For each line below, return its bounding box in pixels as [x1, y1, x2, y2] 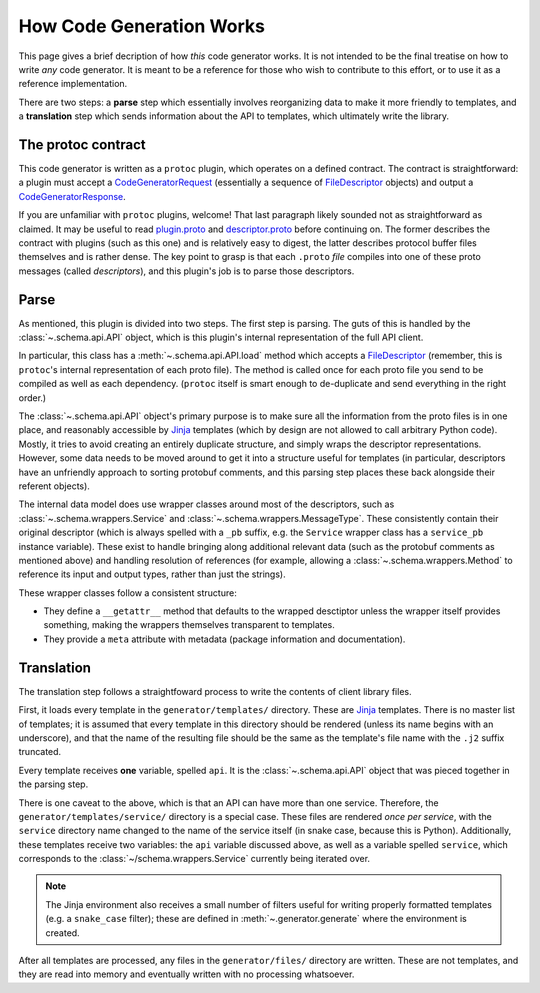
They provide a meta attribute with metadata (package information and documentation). [43, 633, 406, 645]
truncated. [18, 746, 62, 758]
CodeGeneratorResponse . [18, 190, 127, 202]
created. [45, 926, 80, 939]
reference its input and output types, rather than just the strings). [18, 568, 286, 580]
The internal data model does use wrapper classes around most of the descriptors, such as [18, 498, 395, 510]
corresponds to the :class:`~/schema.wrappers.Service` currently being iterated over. [18, 853, 370, 865]
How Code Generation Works [18, 15, 265, 37]
